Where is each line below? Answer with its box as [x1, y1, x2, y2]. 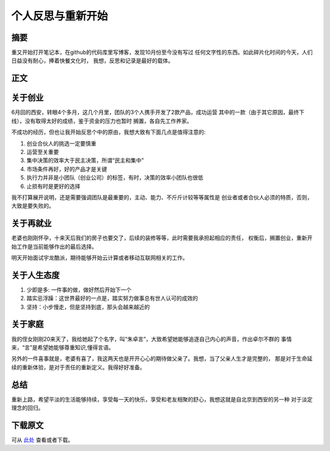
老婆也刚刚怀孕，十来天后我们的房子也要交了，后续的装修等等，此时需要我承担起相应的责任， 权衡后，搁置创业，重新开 [11, 234, 313, 241]
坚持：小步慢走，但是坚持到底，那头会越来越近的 [26, 303, 150, 310]
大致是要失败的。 [11, 202, 54, 210]
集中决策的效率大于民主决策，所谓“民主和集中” [26, 156, 144, 164]
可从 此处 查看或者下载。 [11, 436, 73, 443]
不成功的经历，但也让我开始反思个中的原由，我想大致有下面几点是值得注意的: [11, 128, 206, 136]
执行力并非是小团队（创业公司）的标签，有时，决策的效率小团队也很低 [26, 174, 204, 182]
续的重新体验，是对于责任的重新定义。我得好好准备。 [11, 364, 145, 371]
